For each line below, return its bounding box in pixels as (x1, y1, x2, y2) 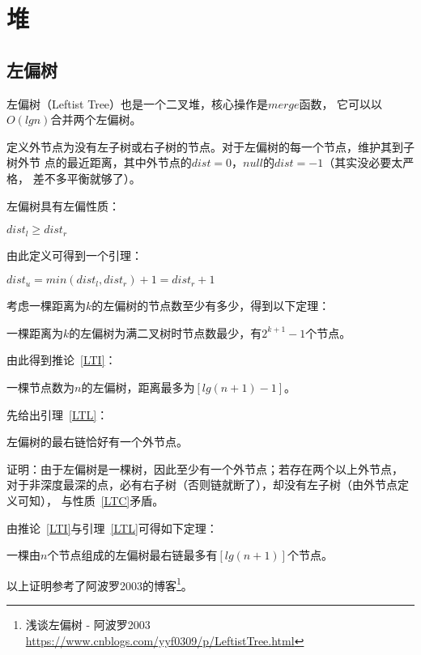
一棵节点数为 (6, 378, 74, 395)
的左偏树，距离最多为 (81, 378, 195, 395)
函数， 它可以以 (299, 95, 383, 112)
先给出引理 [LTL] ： (6, 406, 108, 423)
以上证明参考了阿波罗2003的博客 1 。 (6, 574, 193, 593)
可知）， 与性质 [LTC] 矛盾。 (17, 491, 164, 508)
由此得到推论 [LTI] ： (6, 351, 117, 368)
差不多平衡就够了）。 (32, 169, 141, 186)
